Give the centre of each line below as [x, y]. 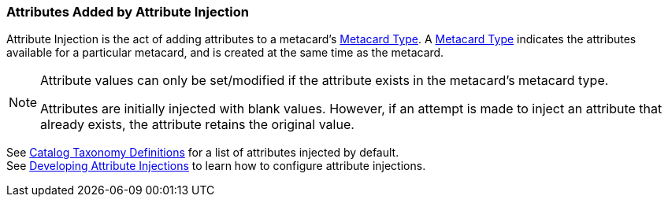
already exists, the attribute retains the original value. [197, 125]
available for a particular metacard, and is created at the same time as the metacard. [225, 53]
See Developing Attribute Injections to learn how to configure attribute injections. [216, 166]
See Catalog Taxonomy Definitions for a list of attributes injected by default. [203, 153]
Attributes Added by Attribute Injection [128, 12]
